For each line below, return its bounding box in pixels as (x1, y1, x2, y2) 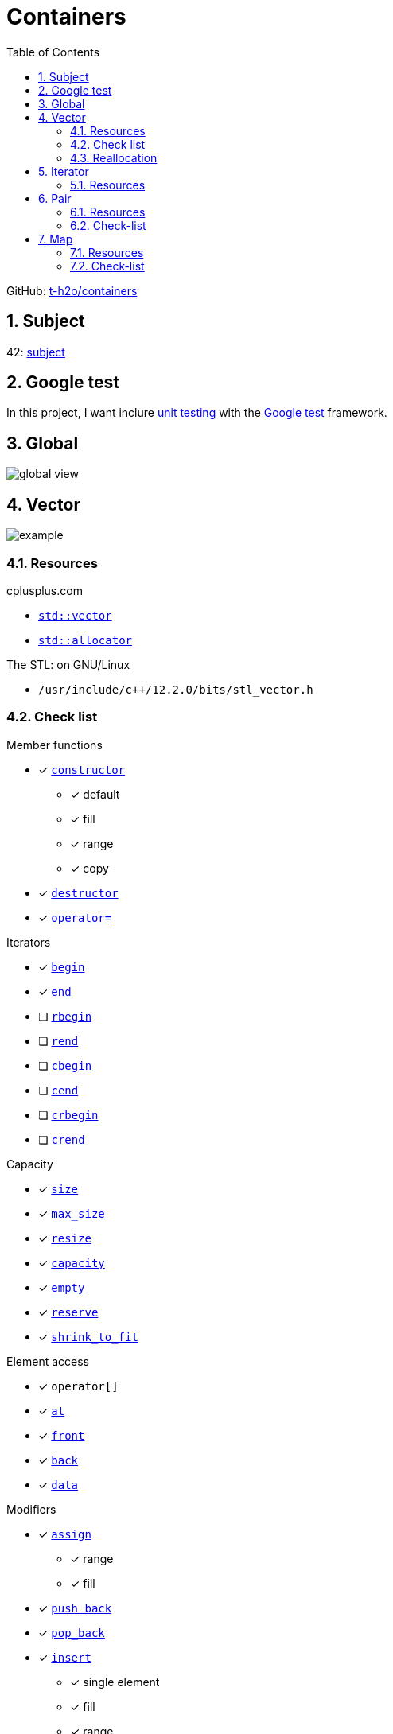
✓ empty (38, 1280, 85, 1294)
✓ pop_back (38, 1625, 105, 1639)
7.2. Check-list (70, 259, 145, 273)
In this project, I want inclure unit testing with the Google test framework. (6, 406, 387, 420)
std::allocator (38, 633, 133, 647)
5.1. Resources (70, 177, 146, 192)
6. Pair (38, 191, 72, 205)
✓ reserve (38, 1304, 99, 1319)
